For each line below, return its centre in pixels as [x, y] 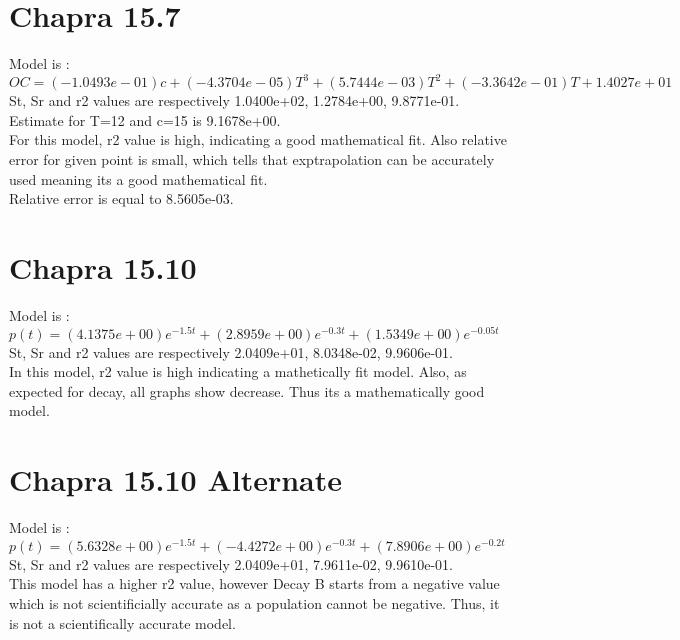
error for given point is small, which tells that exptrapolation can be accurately [252, 159]
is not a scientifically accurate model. [122, 622]
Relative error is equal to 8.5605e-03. [121, 198]
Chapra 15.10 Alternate [176, 479]
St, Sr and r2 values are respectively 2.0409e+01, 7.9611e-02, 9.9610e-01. [231, 563]
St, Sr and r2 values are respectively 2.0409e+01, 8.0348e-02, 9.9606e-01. [231, 351]
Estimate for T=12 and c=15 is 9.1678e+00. [145, 119]
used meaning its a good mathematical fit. [138, 178]
